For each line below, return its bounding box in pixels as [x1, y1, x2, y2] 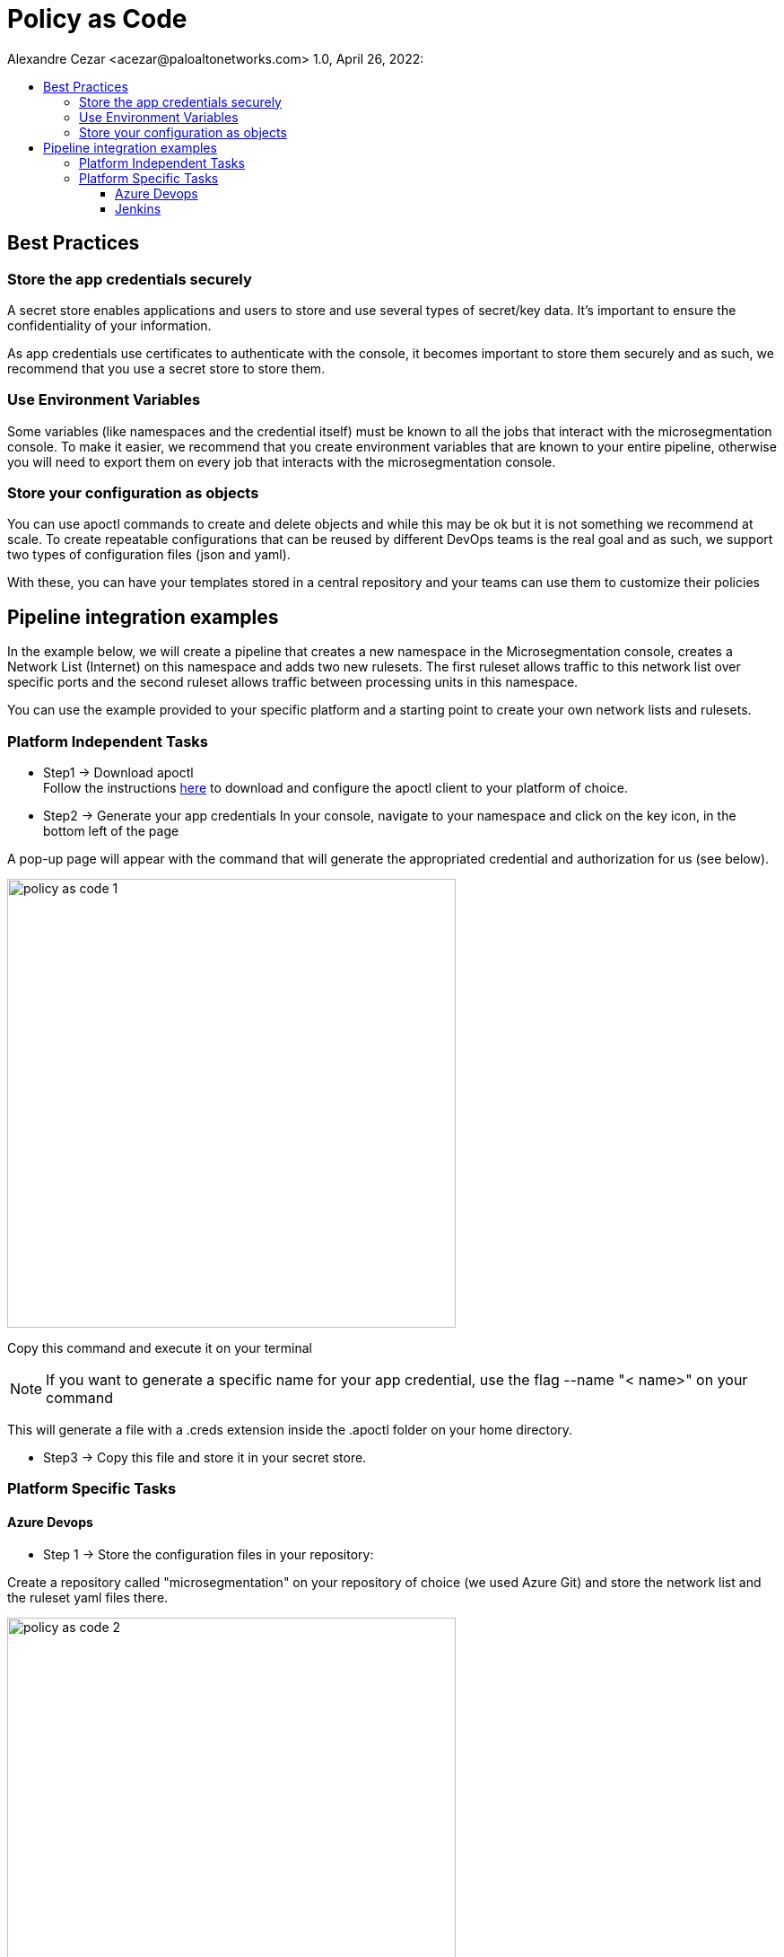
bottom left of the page [43, 823, 179, 839]
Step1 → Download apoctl [43, 765, 194, 781]
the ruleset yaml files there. [7, 1589, 169, 1605]
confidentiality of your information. [7, 317, 212, 333]
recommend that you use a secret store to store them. [7, 360, 326, 376]
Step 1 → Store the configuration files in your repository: [43, 1546, 374, 1562]
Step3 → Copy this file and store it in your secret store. [43, 1450, 367, 1466]
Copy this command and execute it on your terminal [7, 1340, 312, 1356]
